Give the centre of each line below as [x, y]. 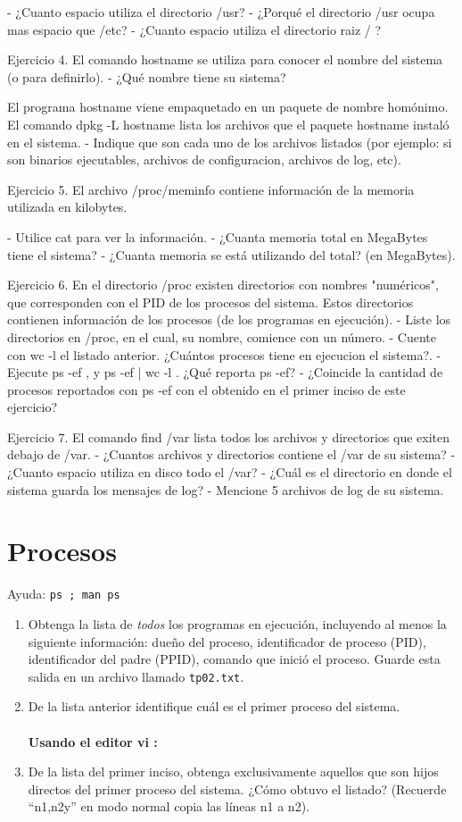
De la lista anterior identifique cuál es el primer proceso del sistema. [214, 706]
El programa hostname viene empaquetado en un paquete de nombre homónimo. [228, 107]
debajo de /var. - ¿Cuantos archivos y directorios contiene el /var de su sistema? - [231, 454]
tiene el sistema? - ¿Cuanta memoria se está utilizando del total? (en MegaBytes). [231, 254]
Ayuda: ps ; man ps [64, 594]
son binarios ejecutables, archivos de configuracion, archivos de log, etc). [204, 159]
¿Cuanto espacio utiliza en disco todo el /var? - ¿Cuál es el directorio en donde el [230, 472]
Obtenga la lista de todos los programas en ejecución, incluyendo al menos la [237, 624]
